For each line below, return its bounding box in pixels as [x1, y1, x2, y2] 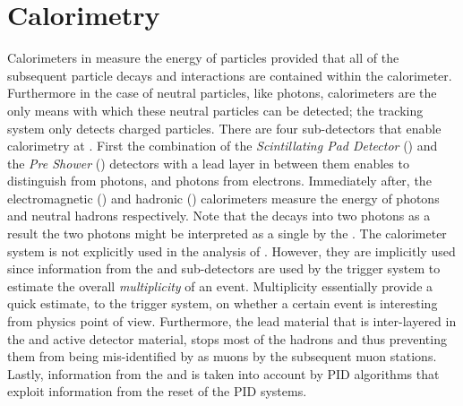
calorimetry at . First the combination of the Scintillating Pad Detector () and [7, 136, 438, 155]
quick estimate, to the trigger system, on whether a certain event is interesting [7, 294, 438, 313]
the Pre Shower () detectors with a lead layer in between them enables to [7, 153, 409, 172]
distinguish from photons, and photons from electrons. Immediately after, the [7, 171, 432, 190]
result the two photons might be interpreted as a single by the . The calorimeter [7, 224, 447, 243]
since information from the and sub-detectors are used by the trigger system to [7, 259, 441, 278]
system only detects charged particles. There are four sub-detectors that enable [7, 118, 442, 137]
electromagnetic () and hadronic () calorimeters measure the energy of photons [7, 188, 440, 207]
